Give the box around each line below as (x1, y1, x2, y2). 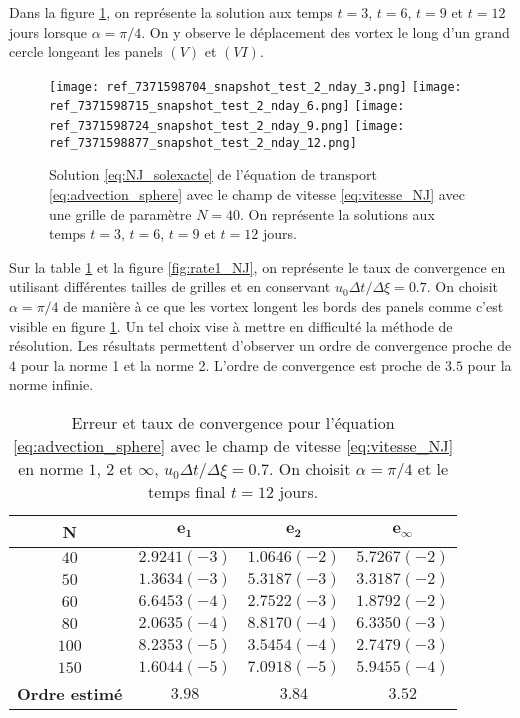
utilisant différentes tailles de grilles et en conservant (9, 276, 331, 297)
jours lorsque (9, 21, 88, 42)
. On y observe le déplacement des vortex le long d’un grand (141, 21, 510, 42)
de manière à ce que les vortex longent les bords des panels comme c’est (63, 295, 504, 316)
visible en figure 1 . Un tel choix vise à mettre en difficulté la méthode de (9, 315, 453, 336)
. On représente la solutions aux (240, 203, 435, 224)
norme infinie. (9, 374, 94, 395)
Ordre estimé (17, 681, 123, 705)
